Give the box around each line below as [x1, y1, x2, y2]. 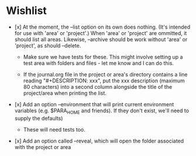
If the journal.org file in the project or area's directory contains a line [23, 71, 188, 78]
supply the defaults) [14, 115, 63, 122]
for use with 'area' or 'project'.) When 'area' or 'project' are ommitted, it [14, 29, 187, 36]
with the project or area [14, 143, 71, 150]
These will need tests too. [23, 126, 86, 133]
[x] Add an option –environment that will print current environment [14, 100, 174, 108]
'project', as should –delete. [14, 42, 81, 49]
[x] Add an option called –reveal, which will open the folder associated [14, 137, 184, 144]
